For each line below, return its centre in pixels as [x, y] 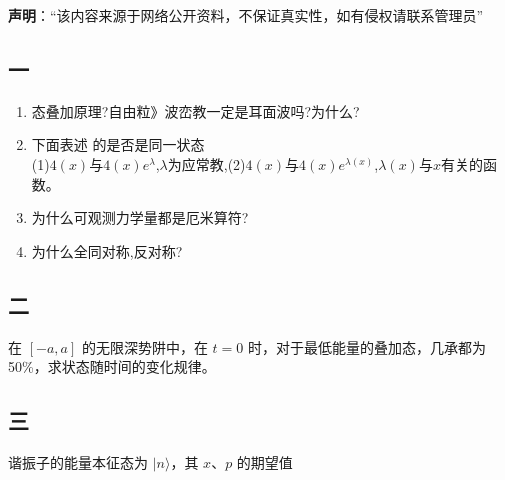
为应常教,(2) [206, 163]
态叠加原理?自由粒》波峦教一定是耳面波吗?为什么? [195, 110]
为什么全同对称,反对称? [107, 250]
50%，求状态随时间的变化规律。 [112, 366]
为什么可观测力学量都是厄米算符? [140, 217]
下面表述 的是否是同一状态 [118, 144]
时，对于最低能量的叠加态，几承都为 [366, 346]
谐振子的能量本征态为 [78, 461]
